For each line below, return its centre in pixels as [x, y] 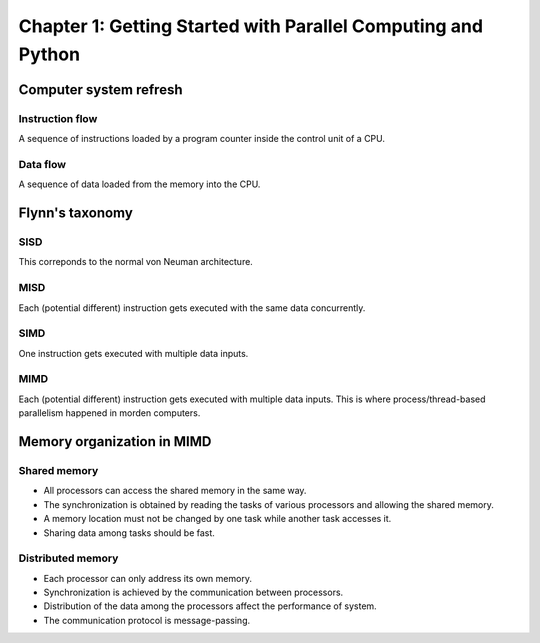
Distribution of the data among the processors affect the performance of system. [210, 606]
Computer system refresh [100, 89]
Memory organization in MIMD [115, 441]
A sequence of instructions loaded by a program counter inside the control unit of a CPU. [201, 139]
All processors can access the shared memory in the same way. [175, 491]
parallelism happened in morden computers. [109, 413]
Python [49, 54]
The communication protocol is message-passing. [147, 620]
